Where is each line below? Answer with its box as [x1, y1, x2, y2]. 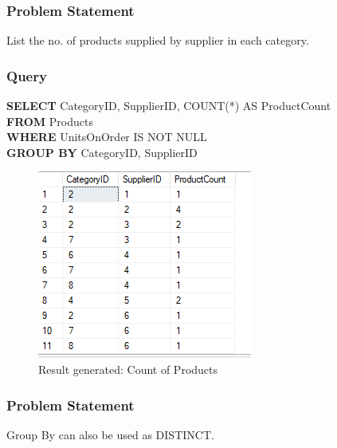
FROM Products [6, 112, 93, 129]
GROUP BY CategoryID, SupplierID [6, 143, 198, 160]
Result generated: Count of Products [38, 361, 218, 377]
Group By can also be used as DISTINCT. [6, 426, 214, 442]
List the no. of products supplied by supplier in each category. [6, 32, 309, 49]
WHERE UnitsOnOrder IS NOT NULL [6, 128, 207, 145]
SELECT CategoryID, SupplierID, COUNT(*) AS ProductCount [6, 97, 331, 114]
